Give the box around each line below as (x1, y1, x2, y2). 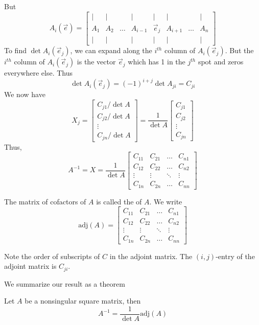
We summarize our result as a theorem (4, 278, 125, 289)
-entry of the (216, 250, 255, 261)
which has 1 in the (128, 56, 185, 67)
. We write (149, 196, 182, 206)
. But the (225, 45, 254, 56)
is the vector (77, 56, 116, 67)
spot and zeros (198, 56, 244, 67)
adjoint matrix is (4, 261, 57, 271)
